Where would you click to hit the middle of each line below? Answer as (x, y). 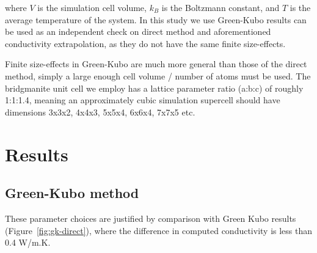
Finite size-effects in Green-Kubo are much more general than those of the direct (156, 64)
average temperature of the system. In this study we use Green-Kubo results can (156, 19)
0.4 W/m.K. (28, 242)
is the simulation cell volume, (92, 7)
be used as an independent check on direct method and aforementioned (138, 31)
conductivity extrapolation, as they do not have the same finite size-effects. (145, 43)
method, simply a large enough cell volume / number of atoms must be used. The (158, 75)
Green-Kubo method (72, 193)
